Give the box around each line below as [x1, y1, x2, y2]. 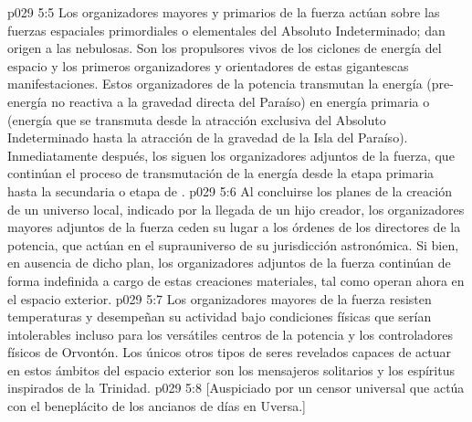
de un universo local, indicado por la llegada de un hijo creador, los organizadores [7, 199, 465, 218]
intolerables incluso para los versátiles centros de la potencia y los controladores [7, 324, 454, 343]
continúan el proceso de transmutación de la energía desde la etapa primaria [7, 164, 435, 183]
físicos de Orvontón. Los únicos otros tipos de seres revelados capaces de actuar [7, 343, 452, 362]
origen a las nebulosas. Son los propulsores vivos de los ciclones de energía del [7, 38, 442, 58]
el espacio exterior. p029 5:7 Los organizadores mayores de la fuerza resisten [7, 289, 432, 308]
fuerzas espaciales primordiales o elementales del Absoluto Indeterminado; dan [7, 20, 446, 39]
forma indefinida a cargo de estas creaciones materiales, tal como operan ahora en [7, 270, 465, 290]
